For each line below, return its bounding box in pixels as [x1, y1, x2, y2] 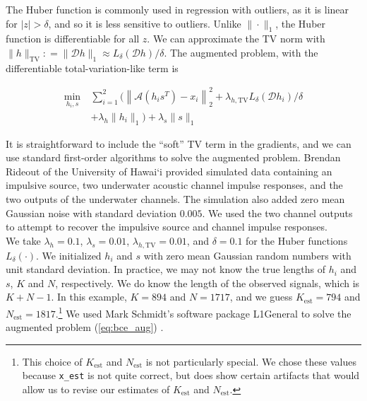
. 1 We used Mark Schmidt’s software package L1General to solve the [55, 303, 351, 320]
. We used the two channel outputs [202, 205, 353, 220]
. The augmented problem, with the [164, 45, 318, 59]
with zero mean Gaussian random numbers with [143, 248, 351, 262]
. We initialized [36, 248, 102, 262]
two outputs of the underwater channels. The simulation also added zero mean [6, 191, 345, 206]
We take [6, 233, 41, 248]
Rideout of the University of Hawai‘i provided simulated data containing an [6, 163, 332, 178]
